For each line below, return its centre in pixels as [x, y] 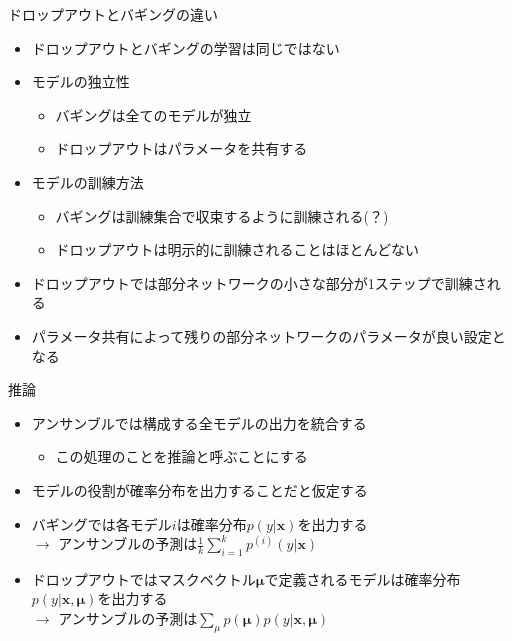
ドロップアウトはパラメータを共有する [181, 148]
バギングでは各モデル [101, 523]
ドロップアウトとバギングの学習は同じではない [185, 47]
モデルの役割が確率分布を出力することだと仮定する [199, 489]
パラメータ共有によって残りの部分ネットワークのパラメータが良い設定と [268, 335]
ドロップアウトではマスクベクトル [143, 578]
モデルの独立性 [80, 81]
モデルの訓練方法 [87, 181]
